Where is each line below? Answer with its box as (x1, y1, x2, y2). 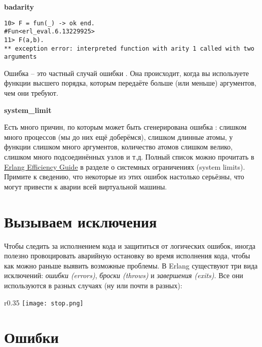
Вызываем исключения (4, 211, 157, 232)
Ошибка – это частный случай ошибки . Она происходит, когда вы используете (4, 67, 249, 78)
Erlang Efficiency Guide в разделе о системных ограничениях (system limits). (4, 161, 245, 172)
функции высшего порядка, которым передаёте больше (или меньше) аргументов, (4, 78, 256, 88)
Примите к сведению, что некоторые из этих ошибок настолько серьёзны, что (4, 171, 244, 182)
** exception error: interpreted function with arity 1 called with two (4, 45, 254, 52)
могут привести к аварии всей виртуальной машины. (4, 181, 167, 191)
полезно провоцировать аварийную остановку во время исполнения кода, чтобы (4, 250, 250, 261)
